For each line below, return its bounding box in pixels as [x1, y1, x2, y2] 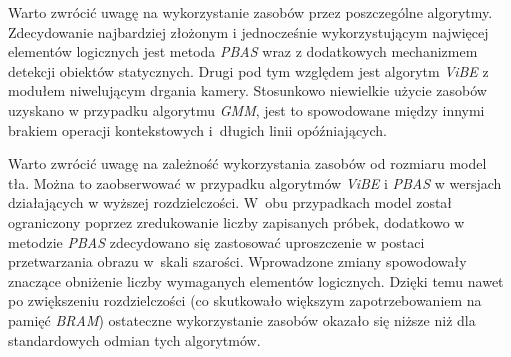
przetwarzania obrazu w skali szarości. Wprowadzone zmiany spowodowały [8, 251, 467, 272]
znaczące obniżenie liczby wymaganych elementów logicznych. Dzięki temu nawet [8, 270, 504, 291]
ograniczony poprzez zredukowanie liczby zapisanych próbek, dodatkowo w [8, 211, 465, 232]
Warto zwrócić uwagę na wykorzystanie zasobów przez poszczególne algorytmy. [8, 2, 493, 22]
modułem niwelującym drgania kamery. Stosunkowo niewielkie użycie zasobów [8, 80, 487, 101]
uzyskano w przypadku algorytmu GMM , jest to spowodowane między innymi [8, 99, 485, 120]
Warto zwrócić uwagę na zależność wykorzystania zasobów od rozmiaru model [8, 153, 487, 174]
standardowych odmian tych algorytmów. [8, 329, 261, 350]
